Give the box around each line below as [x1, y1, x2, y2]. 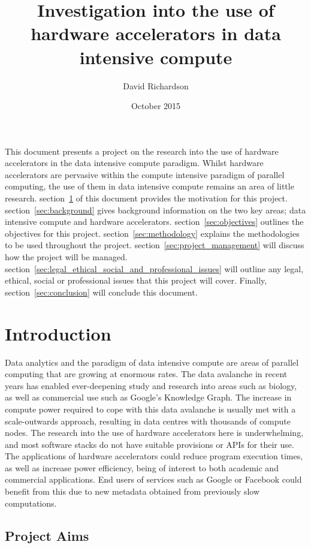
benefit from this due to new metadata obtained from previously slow [5, 485, 260, 498]
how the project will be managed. [5, 251, 128, 263]
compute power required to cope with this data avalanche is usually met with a [5, 402, 296, 415]
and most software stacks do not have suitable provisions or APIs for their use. [5, 438, 294, 450]
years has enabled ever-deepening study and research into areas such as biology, [5, 379, 297, 392]
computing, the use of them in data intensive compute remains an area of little [5, 180, 294, 192]
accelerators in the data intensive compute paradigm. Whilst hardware [5, 156, 264, 169]
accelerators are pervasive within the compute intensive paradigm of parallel [5, 168, 285, 180]
